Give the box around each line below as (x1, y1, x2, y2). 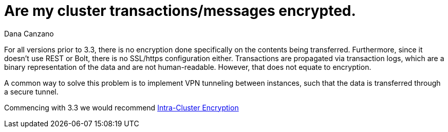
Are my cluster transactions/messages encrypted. (4, 2, 356, 20)
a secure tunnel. (4, 87, 59, 96)
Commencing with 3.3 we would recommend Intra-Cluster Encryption (4, 103, 239, 112)
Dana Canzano (4, 29, 54, 38)
